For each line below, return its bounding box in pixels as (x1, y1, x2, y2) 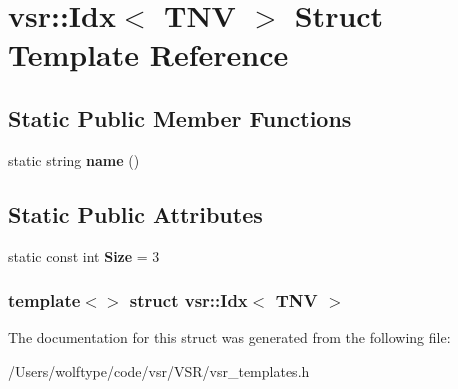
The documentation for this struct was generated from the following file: (8, 327, 451, 348)
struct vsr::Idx (129, 288, 248, 313)
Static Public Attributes (8, 198, 263, 229)
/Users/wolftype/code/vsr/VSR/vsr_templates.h (8, 360, 310, 381)
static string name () (8, 149, 140, 170)
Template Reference (8, 34, 289, 75)
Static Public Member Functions (8, 102, 352, 133)
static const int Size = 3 (8, 245, 160, 266)
